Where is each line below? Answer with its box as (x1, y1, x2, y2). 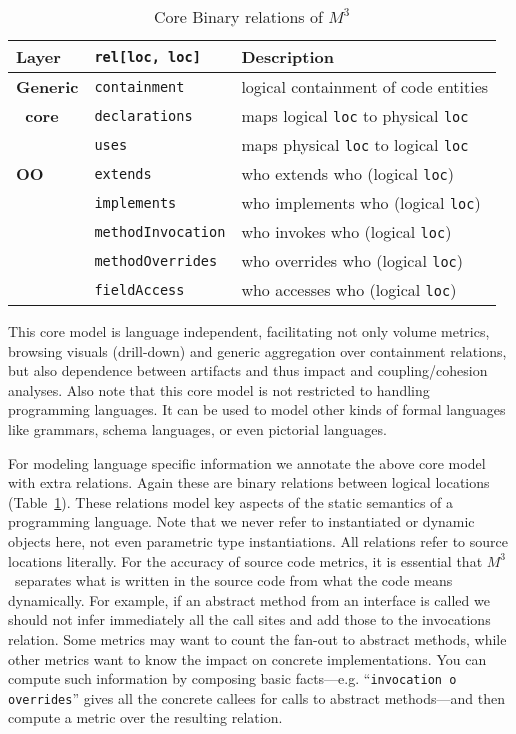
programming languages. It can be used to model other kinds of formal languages (8, 399, 506, 420)
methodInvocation (94, 223, 226, 240)
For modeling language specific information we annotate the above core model (8, 452, 486, 473)
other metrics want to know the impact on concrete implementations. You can (8, 648, 487, 669)
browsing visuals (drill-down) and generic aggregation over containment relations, (8, 340, 507, 361)
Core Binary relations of (153, 5, 323, 28)
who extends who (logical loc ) (241, 162, 455, 185)
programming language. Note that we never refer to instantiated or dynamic (8, 511, 475, 532)
